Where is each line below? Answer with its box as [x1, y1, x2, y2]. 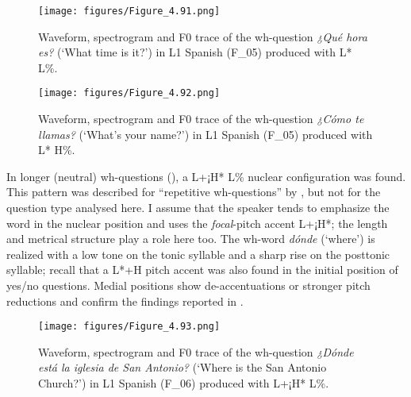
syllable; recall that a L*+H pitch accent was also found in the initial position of [6, 261, 398, 278]
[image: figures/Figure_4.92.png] [38, 87, 221, 99]
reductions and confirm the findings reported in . [6, 292, 244, 309]
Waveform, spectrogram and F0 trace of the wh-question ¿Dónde [38, 343, 354, 360]
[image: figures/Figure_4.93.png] [38, 321, 221, 333]
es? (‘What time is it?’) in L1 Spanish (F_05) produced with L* [38, 44, 352, 60]
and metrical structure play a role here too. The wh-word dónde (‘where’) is [6, 230, 375, 247]
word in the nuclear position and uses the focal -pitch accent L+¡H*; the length [6, 214, 388, 231]
